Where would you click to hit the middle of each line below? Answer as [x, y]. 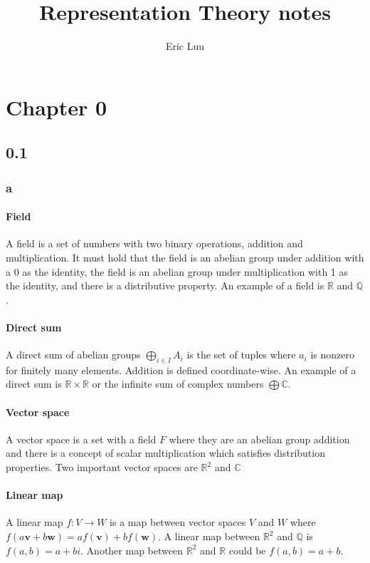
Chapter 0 [57, 107]
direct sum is [34, 384]
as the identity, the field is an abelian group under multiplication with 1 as [185, 271]
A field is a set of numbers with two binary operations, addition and [154, 243]
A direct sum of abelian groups [73, 355]
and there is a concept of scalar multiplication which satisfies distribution [165, 453]
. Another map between [132, 550]
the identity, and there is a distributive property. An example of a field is [165, 285]
